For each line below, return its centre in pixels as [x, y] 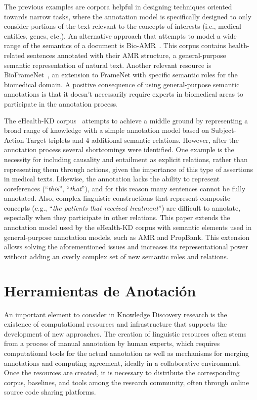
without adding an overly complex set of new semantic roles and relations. [116, 256]
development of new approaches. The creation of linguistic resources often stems [125, 333]
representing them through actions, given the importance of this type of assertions [128, 169]
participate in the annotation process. [61, 103]
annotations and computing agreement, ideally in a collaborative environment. [123, 363]
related [15, 55]
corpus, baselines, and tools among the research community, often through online [127, 382]
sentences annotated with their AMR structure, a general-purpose [127, 55]
